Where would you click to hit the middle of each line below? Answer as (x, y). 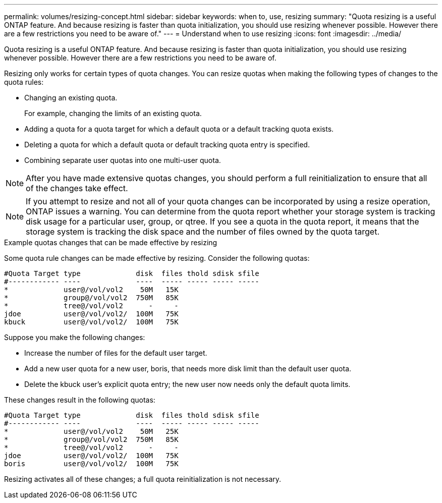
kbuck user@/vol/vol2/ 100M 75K (91, 322)
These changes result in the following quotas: (80, 400)
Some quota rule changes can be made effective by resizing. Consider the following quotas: (157, 258)
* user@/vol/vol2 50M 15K (91, 290)
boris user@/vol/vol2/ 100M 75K (91, 464)
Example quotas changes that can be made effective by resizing (111, 242)
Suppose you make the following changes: (75, 337)
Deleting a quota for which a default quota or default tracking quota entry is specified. (167, 145)
